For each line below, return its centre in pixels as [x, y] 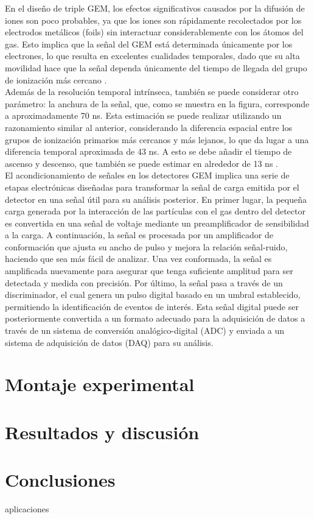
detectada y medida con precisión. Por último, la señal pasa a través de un [144, 282]
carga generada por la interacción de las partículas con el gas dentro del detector [155, 211]
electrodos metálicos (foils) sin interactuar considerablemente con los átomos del [154, 32]
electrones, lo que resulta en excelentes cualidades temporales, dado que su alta [152, 56]
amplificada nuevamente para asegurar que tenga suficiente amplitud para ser [149, 271]
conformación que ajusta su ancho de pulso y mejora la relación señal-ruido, [146, 246]
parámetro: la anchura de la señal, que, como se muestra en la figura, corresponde [157, 103]
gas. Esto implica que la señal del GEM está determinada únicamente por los [149, 44]
